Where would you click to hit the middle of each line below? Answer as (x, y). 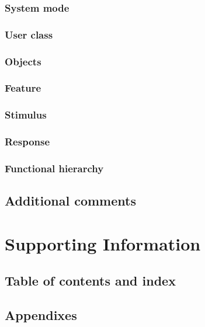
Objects (23, 61)
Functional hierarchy (54, 168)
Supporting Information (103, 243)
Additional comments (70, 201)
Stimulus (26, 115)
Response (27, 142)
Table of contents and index (90, 281)
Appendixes (41, 315)
